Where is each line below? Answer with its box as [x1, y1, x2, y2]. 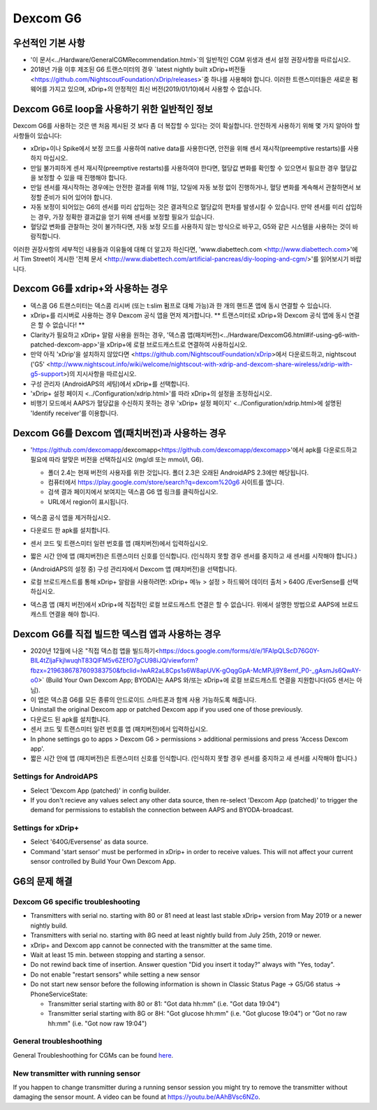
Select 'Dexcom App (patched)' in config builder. [30, 786, 171, 795]
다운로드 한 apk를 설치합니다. [30, 526, 110, 535]
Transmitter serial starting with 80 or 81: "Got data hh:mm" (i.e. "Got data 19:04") [47, 1000, 281, 1008]
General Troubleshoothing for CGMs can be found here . [13, 1051, 174, 1059]
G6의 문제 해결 [13, 876, 73, 888]
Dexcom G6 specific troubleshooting [13, 897, 140, 907]
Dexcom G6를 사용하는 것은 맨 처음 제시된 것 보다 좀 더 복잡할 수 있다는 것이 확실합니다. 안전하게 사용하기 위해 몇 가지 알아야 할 [13, 122, 360, 130]
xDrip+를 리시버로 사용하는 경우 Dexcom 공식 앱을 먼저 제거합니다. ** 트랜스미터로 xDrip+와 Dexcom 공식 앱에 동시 [30, 311, 347, 319]
